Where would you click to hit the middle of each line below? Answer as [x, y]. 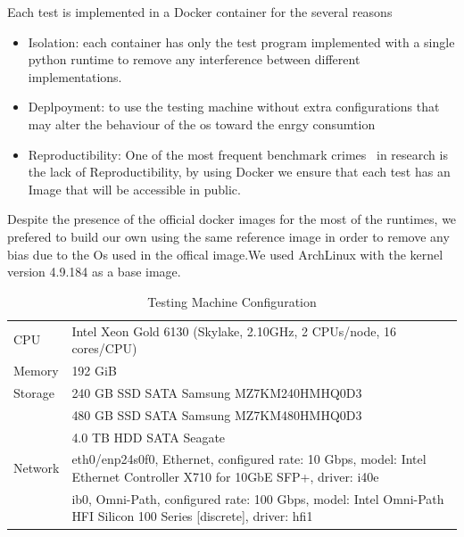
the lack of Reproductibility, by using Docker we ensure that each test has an [239, 172]
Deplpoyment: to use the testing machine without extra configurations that [234, 107]
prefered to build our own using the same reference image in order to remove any [228, 236]
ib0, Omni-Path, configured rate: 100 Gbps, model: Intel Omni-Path [258, 498]
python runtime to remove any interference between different [194, 59]
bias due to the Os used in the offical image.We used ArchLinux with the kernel [225, 254]
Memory [36, 370]
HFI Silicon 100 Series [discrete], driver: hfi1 [192, 516]
